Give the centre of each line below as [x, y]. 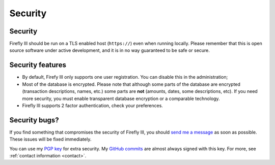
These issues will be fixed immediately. [50, 139]
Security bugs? [34, 120]
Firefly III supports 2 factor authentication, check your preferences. [92, 105]
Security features [38, 65]
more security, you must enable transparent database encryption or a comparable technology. [121, 98]
